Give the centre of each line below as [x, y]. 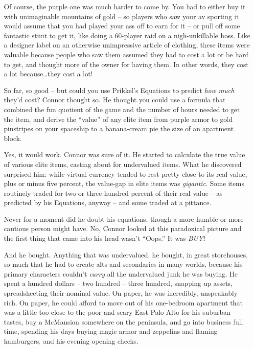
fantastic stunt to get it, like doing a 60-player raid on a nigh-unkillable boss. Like [127, 35]
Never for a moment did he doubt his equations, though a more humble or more [124, 219]
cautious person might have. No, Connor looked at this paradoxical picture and [123, 228]
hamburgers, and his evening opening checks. [71, 341]
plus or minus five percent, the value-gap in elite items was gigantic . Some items [124, 183]
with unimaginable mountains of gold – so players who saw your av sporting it [122, 16]
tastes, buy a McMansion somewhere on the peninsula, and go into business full [124, 321]
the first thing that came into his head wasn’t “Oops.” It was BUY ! [105, 238]
